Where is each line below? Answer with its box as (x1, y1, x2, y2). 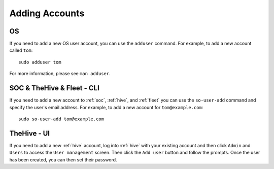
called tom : (9, 47, 33, 53)
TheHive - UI (9, 129, 50, 138)
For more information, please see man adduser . (9, 71, 111, 77)
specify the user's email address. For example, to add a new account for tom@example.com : (9, 104, 203, 110)
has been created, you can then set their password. (9, 156, 117, 162)
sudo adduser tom (18, 59, 61, 65)
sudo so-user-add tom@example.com (18, 116, 104, 122)
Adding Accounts (9, 8, 85, 19)
